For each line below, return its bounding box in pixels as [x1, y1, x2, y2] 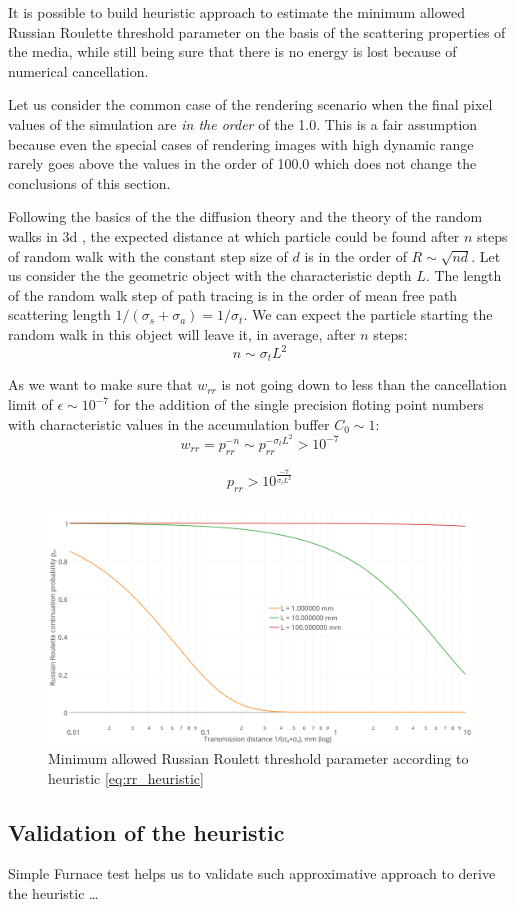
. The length [425, 265, 502, 286]
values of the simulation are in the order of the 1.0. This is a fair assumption [8, 113, 478, 134]
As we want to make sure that [8, 374, 193, 395]
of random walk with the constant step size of [8, 245, 288, 266]
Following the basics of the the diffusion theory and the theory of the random [8, 206, 483, 227]
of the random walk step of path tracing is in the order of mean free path [8, 284, 458, 305]
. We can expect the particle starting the [243, 304, 493, 325]
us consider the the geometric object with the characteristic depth [8, 265, 412, 286]
